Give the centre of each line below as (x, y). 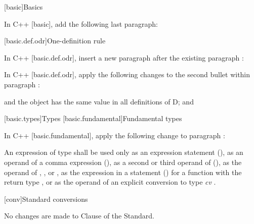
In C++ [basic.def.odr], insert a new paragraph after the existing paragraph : (124, 57)
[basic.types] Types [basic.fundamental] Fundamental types (93, 118)
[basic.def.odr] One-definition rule (55, 41)
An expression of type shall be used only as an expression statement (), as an (124, 152)
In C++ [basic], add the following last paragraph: (81, 23)
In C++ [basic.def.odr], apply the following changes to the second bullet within (127, 74)
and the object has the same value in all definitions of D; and (99, 101)
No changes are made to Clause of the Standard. (79, 216)
